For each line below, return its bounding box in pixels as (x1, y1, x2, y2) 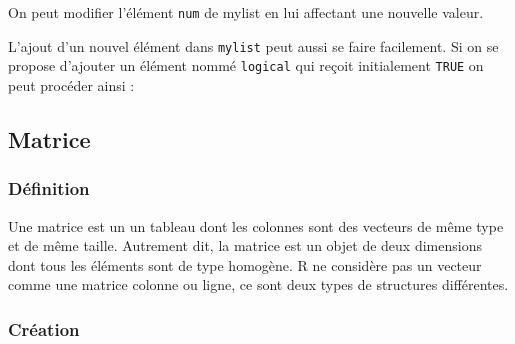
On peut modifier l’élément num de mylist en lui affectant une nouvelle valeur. (8, 2, 484, 22)
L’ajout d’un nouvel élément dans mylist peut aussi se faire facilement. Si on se (8, 35, 499, 56)
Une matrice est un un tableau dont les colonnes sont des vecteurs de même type (8, 215, 504, 236)
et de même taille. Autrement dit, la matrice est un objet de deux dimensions (8, 235, 482, 256)
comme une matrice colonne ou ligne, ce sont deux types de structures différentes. (8, 274, 509, 295)
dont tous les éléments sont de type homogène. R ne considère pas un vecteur (8, 254, 482, 275)
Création (8, 316, 80, 341)
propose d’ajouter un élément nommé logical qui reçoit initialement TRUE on (8, 55, 484, 76)
